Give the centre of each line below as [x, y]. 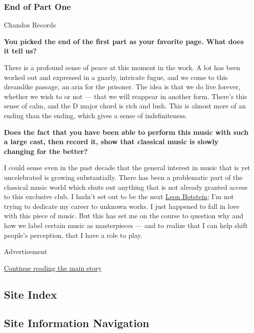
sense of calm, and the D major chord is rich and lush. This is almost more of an [125, 106]
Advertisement [26, 251]
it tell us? [20, 51]
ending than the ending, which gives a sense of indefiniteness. [96, 115]
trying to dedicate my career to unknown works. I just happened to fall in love [122, 206]
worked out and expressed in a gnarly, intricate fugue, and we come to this [116, 77]
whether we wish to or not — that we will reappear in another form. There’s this [126, 96]
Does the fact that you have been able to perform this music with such [126, 132]
